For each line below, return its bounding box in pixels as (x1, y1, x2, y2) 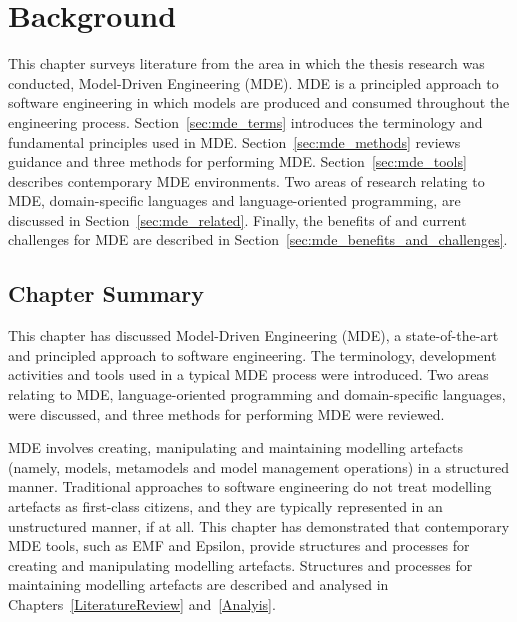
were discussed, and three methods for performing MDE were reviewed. (8, 403, 445, 424)
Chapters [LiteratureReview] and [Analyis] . (8, 593, 276, 614)
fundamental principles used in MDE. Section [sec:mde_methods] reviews (8, 131, 461, 152)
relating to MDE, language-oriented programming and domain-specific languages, (8, 384, 506, 405)
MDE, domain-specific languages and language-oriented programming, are (8, 190, 461, 211)
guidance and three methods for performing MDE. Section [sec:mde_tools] (8, 151, 467, 172)
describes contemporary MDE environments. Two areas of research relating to (8, 170, 485, 191)
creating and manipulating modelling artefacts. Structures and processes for (8, 554, 473, 575)
